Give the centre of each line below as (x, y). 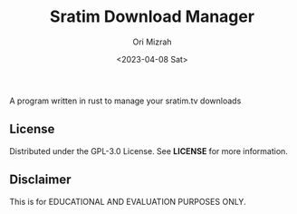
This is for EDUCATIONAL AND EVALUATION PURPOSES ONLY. (128, 201)
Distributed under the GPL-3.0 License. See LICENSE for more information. (148, 151)
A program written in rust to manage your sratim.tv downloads (125, 101)
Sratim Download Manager (152, 17)
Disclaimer (40, 180)
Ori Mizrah (152, 42)
